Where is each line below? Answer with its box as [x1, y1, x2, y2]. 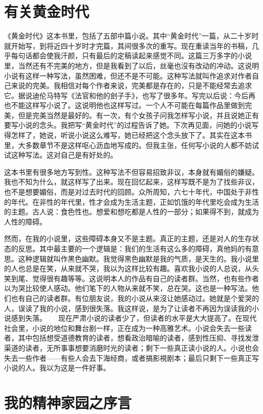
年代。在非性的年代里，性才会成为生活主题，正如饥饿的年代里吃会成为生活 [11, 196, 259, 207]
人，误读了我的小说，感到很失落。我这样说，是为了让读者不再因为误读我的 [4, 303, 252, 313]
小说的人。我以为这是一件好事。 [4, 362, 110, 373]
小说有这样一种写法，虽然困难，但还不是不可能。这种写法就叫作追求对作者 [4, 70, 252, 81]
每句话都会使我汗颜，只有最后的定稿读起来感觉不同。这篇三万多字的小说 [11, 50, 252, 61]
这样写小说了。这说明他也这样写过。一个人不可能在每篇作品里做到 [25, 100, 245, 110]
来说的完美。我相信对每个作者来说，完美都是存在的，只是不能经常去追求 [11, 80, 252, 91]
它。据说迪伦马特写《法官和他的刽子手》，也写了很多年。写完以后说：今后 [4, 90, 248, 100]
